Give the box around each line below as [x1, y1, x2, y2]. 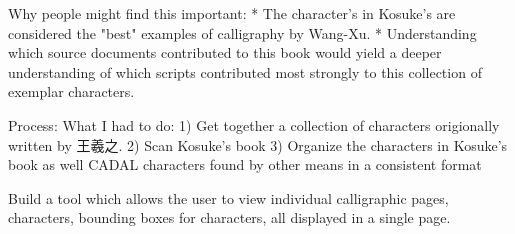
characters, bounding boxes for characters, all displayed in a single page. [8, 207, 451, 228]
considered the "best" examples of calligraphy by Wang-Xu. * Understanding [8, 22, 477, 43]
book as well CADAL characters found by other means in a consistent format [8, 154, 482, 175]
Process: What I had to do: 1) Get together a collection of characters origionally [8, 114, 500, 135]
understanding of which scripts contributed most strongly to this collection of [8, 61, 482, 82]
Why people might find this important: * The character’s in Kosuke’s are [8, 3, 456, 23]
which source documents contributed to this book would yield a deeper [8, 42, 442, 63]
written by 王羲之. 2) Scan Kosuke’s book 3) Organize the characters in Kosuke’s [8, 134, 508, 155]
